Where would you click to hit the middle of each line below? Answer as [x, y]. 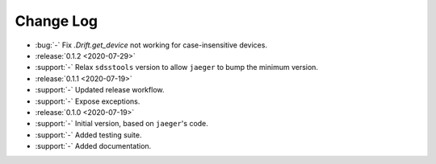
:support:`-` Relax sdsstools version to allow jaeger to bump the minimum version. [177, 68]
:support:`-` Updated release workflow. [100, 90]
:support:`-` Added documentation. [93, 146]
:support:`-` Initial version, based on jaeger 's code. [122, 124]
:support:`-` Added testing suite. [88, 135]
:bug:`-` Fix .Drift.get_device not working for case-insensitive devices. [151, 45]
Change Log [57, 21]
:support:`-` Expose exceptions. [88, 101]
